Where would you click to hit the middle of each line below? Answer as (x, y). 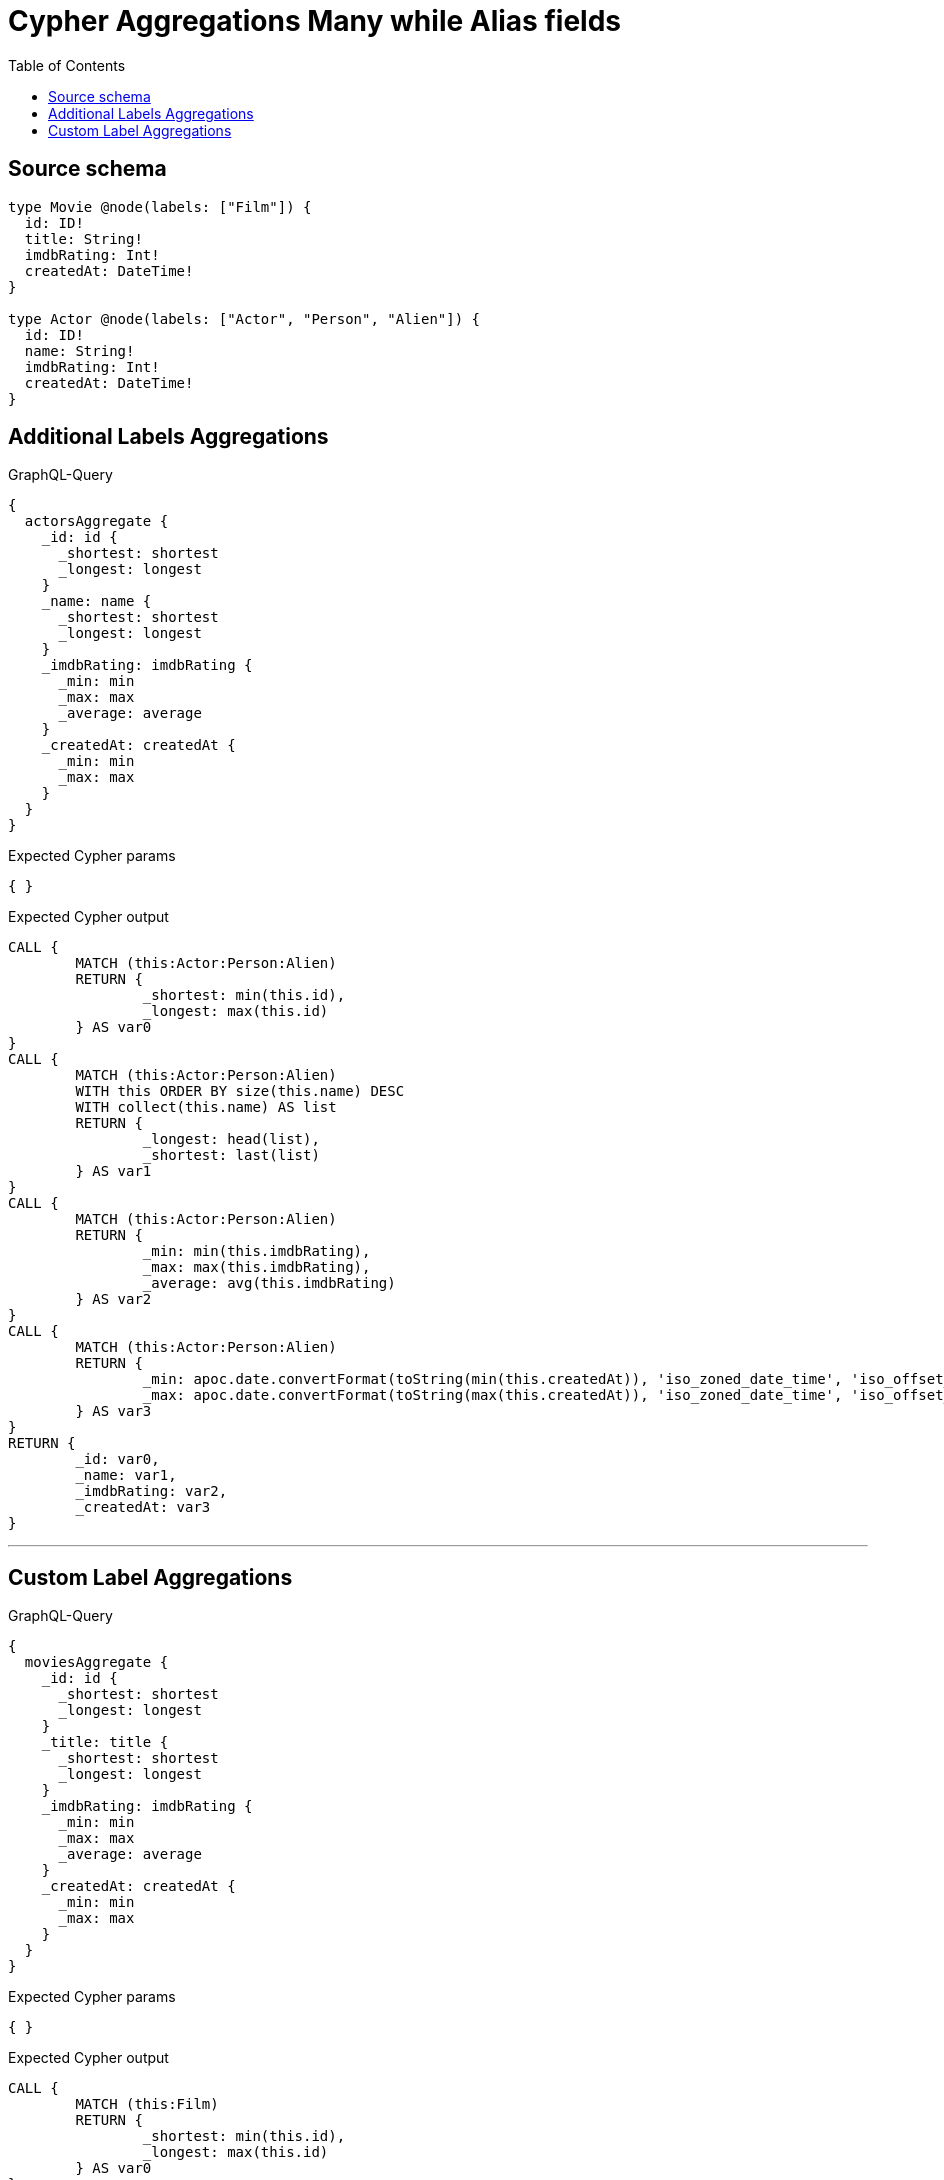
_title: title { (105, 1742)
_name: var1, (126, 1475)
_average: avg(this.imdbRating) (269, 1283)
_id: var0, (117, 1459)
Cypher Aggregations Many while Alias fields (314, 21)
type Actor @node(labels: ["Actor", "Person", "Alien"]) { (244, 318)
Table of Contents (67, 65)
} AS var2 (113, 1299)
